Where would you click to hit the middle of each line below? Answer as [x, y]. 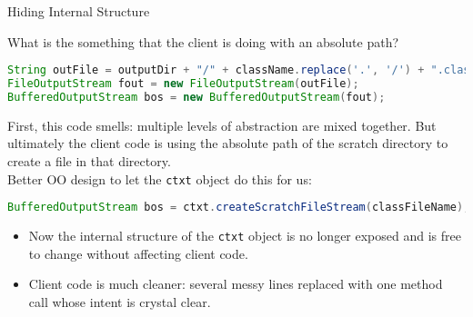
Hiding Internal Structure [79, 11]
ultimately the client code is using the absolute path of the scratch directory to [228, 143]
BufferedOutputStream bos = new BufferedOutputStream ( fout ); [196, 97]
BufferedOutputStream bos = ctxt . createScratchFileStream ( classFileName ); [239, 208]
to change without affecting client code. [138, 253]
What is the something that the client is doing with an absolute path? [203, 41]
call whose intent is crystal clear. [120, 301]
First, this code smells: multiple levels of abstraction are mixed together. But [222, 125]
